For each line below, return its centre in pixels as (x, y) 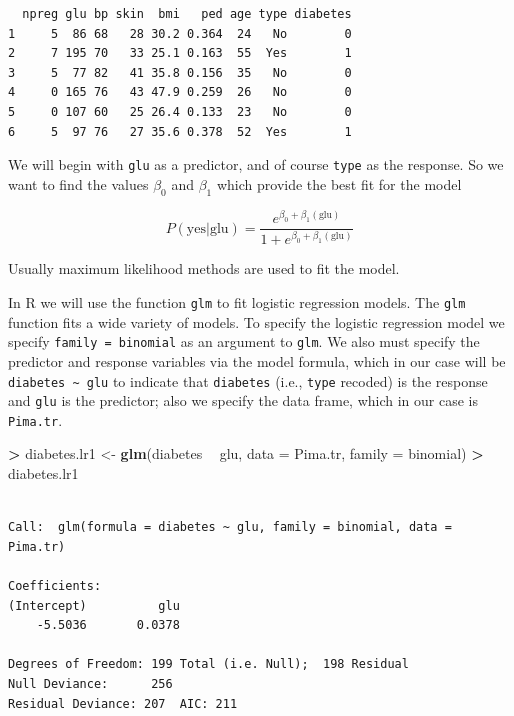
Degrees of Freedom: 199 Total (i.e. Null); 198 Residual (208, 664)
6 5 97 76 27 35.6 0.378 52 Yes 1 (180, 131)
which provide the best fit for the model (339, 183)
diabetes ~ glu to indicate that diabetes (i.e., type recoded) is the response (248, 380)
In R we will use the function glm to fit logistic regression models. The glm (237, 302)
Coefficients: (55, 586)
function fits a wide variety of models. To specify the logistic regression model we (256, 321)
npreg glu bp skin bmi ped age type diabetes (187, 14)
